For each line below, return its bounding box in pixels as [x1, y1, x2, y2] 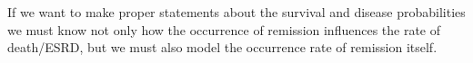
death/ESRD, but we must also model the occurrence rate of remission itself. [7, 38, 438, 57]
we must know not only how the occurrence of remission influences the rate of [7, 20, 441, 39]
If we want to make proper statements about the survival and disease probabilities [7, 3, 466, 21]
